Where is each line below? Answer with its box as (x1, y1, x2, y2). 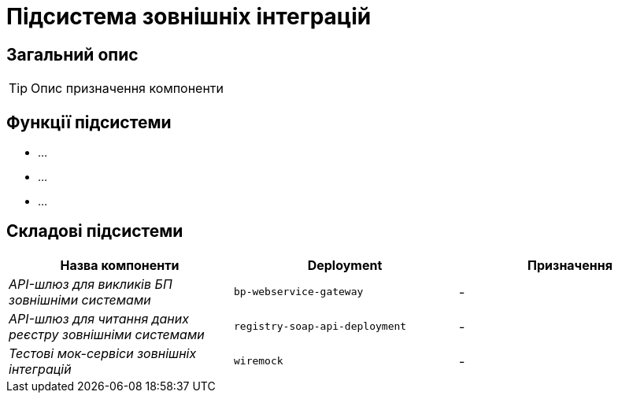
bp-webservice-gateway (233, 286, 364, 298)
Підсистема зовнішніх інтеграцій (6, 3, 372, 30)
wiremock (233, 355, 283, 368)
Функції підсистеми (6, 112, 172, 132)
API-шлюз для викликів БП (9, 275, 172, 292)
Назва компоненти (60, 257, 179, 273)
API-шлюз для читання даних (9, 310, 189, 327)
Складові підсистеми (6, 221, 183, 242)
